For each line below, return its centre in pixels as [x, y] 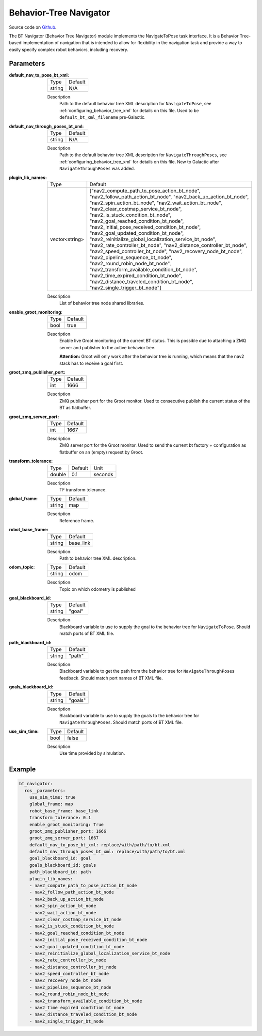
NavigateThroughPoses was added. [97, 169]
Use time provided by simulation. [92, 753]
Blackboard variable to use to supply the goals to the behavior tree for [129, 715]
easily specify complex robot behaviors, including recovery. [69, 49]
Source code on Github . [33, 27]
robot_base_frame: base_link [64, 811]
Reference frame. [77, 520]
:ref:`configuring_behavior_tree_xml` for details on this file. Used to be [129, 110]
